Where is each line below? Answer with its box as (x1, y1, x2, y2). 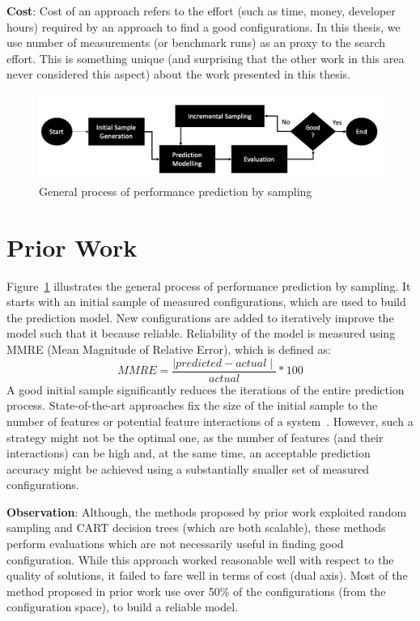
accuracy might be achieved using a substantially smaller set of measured (6, 460, 370, 477)
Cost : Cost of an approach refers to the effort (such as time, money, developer (6, 2, 396, 19)
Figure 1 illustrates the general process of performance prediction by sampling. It (6, 277, 411, 294)
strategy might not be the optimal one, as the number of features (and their (6, 428, 384, 445)
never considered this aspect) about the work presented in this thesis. (6, 66, 350, 83)
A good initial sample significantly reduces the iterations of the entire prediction (6, 381, 405, 398)
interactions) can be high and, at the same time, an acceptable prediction (6, 444, 371, 461)
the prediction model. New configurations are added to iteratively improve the (6, 308, 394, 325)
